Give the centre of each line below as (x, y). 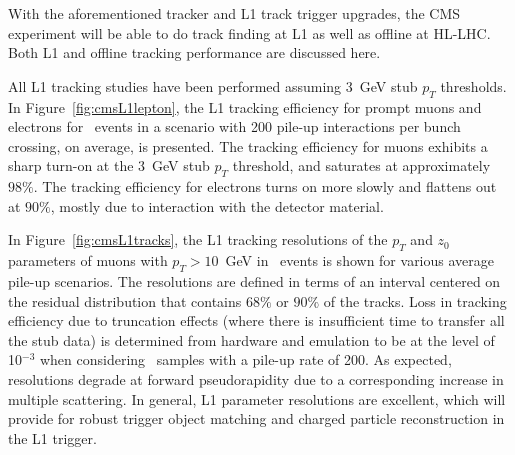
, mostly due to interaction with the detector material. (217, 205)
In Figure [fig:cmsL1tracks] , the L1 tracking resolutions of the (198, 239)
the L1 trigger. (52, 437)
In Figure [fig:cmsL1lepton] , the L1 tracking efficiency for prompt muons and (245, 106)
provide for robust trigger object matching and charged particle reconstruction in (256, 418)
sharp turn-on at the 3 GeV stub (109, 165)
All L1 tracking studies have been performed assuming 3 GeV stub (213, 85)
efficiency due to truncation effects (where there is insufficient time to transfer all (256, 320)
